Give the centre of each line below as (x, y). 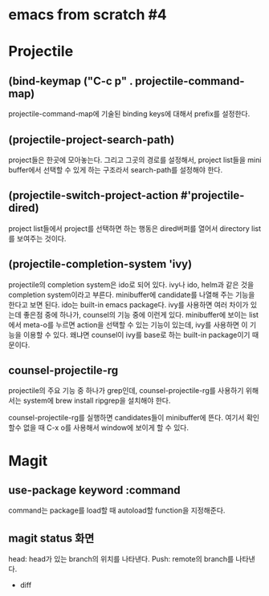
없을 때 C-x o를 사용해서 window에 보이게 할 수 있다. (106, 428)
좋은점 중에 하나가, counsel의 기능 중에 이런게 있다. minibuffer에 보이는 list (141, 314)
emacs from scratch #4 (88, 15)
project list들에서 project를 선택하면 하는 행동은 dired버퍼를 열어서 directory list (135, 228)
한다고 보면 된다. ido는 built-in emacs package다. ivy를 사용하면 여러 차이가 (128, 304)
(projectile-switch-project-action (94, 195)
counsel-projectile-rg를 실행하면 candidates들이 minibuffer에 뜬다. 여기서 (126, 418)
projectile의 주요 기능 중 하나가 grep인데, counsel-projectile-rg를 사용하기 (126, 391)
